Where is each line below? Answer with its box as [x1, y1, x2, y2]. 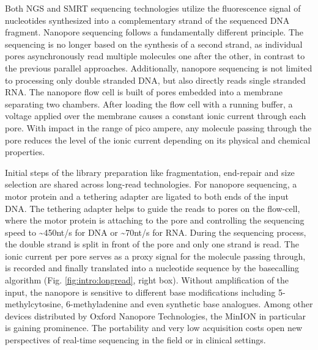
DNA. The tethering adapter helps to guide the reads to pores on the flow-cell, [5, 202, 300, 214]
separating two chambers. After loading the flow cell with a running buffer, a [5, 97, 293, 110]
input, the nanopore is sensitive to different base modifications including [5, 285, 276, 298]
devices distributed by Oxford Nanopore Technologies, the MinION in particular [5, 309, 306, 322]
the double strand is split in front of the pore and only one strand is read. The [5, 238, 299, 250]
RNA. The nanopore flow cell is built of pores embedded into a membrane [5, 86, 283, 98]
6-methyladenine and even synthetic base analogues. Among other [66, 297, 313, 310]
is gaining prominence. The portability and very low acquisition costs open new [5, 321, 303, 334]
